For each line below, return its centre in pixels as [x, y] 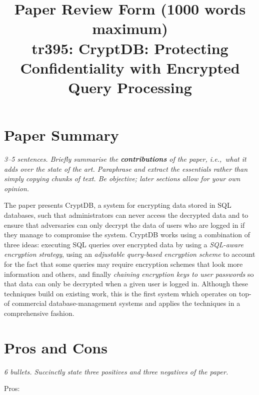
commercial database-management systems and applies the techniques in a [126, 303]
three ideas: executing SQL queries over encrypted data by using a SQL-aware [124, 244]
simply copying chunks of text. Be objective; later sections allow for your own [122, 178]
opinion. [17, 188]
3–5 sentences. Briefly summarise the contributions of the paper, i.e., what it [125, 159]
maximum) [130, 28]
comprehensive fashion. [39, 313]
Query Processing [130, 87]
